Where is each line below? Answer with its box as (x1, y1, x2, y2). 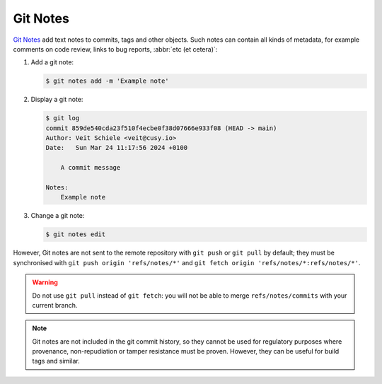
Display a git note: (30, 95, 83, 104)
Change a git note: (30, 211, 85, 220)
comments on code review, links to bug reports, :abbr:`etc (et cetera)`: (13, 45, 218, 53)
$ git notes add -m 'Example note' (45, 77, 169, 85)
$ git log (45, 114, 80, 122)
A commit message (60, 163, 121, 172)
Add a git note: (30, 58, 74, 66)
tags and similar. (32, 357, 81, 366)
